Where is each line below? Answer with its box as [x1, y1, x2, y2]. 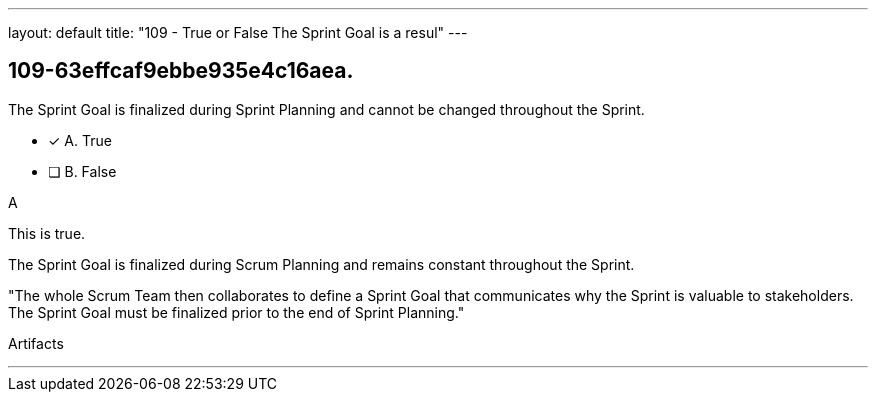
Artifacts [8, 334, 64, 352]
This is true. [8, 224, 86, 242]
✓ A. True [48, 131, 112, 149]
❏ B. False [48, 162, 117, 180]
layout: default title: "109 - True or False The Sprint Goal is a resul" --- [8, 24, 468, 41]
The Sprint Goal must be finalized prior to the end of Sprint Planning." [8, 303, 465, 321]
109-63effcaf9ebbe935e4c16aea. [8, 58, 354, 84]
